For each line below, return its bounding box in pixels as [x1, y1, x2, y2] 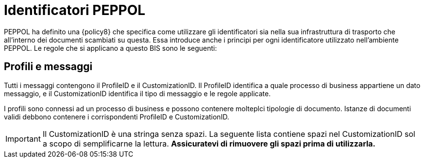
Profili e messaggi [4, 60, 93, 73]
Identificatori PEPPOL [4, 2, 146, 18]
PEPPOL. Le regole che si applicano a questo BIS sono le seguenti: [4, 44, 217, 52]
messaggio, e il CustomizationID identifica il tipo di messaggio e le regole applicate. [4, 89, 271, 98]
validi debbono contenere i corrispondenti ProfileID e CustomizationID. [4, 112, 229, 121]
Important [5, 133, 41, 144]
